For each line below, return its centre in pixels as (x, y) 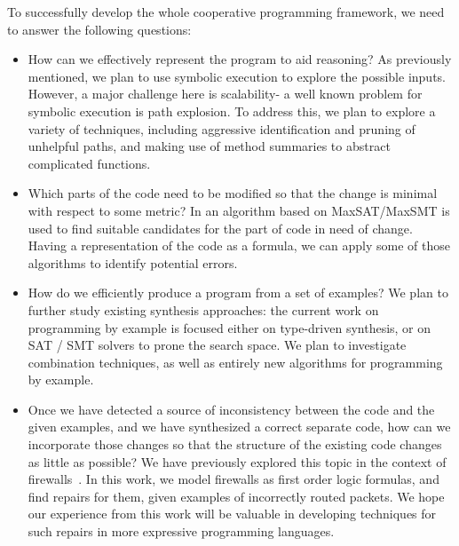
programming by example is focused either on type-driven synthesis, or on (229, 327)
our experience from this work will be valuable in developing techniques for (232, 514)
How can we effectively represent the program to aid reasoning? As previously (240, 59)
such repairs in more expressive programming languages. (181, 531)
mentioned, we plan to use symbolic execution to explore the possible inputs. (237, 76)
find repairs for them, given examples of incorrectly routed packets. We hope (236, 496)
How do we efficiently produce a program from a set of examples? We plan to (238, 293)
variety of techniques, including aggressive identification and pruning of (222, 128)
